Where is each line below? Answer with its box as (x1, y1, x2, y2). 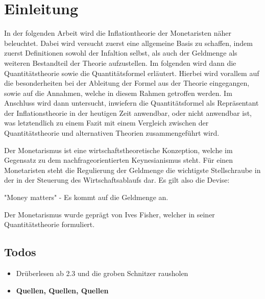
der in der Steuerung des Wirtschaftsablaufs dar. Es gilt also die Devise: (4, 175, 230, 185)
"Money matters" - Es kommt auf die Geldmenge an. (4, 192, 168, 203)
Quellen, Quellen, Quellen (16, 285, 109, 295)
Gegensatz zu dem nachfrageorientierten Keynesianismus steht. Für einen (4, 155, 233, 165)
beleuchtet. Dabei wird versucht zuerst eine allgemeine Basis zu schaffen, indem (4, 37, 253, 48)
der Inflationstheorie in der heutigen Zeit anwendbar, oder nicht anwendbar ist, (4, 107, 252, 118)
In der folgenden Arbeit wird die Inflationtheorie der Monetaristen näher (4, 28, 231, 38)
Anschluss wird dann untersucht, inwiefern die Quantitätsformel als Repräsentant (4, 97, 259, 108)
